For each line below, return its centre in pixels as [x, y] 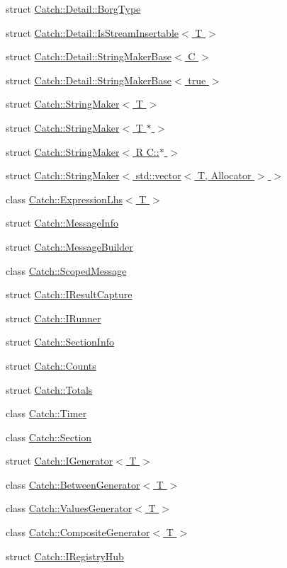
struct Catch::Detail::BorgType [73, 8]
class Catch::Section [49, 437]
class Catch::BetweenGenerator [73, 484]
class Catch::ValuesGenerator [69, 508]
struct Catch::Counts [51, 365]
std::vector [158, 175]
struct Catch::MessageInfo [62, 223]
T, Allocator [224, 175]
